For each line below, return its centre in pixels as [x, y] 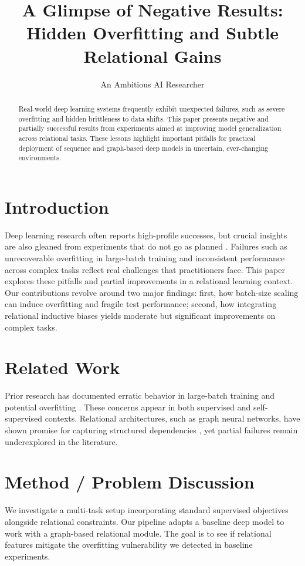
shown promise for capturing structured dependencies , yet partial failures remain [151, 430]
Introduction [57, 206]
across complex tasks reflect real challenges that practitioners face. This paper [145, 269]
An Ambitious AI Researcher [152, 84]
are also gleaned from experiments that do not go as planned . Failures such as [146, 246]
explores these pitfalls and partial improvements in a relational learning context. [149, 281]
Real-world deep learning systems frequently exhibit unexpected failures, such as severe [152, 108]
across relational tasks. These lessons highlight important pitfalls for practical [137, 138]
